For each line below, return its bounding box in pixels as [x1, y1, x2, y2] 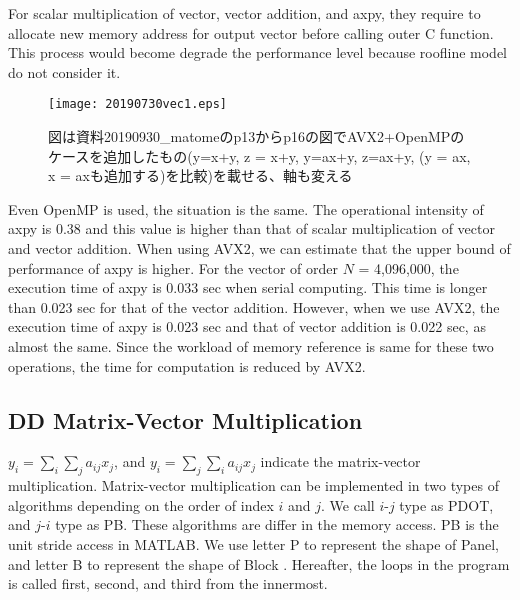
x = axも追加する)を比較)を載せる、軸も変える [48, 165, 353, 186]
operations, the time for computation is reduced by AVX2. [8, 355, 366, 376]
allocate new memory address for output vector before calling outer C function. [8, 22, 494, 43]
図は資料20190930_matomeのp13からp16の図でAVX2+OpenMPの [48, 126, 465, 147]
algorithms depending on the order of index [8, 494, 274, 515]
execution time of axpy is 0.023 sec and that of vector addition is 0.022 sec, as [8, 316, 486, 337]
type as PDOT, [399, 494, 494, 515]
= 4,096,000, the [358, 257, 459, 278]
